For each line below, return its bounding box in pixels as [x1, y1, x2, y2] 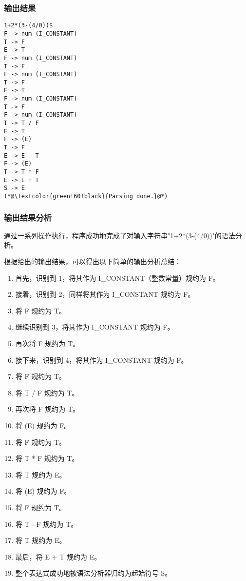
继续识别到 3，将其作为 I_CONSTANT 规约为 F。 [15, 322, 174, 332]
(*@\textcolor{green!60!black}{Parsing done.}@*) [4, 193, 168, 200]
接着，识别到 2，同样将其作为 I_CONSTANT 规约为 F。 [15, 289, 195, 299]
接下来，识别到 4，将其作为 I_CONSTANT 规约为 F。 [15, 354, 188, 365]
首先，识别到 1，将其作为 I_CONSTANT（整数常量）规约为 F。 [15, 272, 220, 283]
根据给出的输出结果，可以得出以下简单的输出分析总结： [4, 256, 181, 267]
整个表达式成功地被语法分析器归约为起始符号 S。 [15, 568, 172, 578]
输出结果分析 [4, 211, 52, 223]
